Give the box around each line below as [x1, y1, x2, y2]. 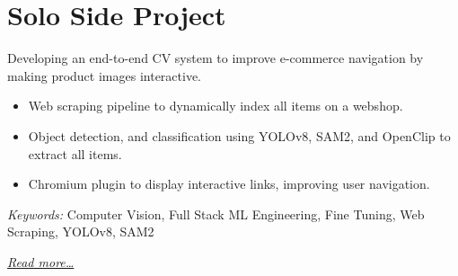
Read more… [7, 252, 75, 271]
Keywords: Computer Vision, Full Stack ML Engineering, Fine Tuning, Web [7, 204, 425, 223]
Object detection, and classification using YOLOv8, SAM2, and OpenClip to [28, 126, 451, 145]
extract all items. [28, 144, 122, 163]
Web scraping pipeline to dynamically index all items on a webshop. [28, 96, 403, 115]
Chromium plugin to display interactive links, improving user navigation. [28, 174, 430, 193]
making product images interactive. [7, 66, 201, 85]
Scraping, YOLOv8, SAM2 [7, 222, 154, 241]
